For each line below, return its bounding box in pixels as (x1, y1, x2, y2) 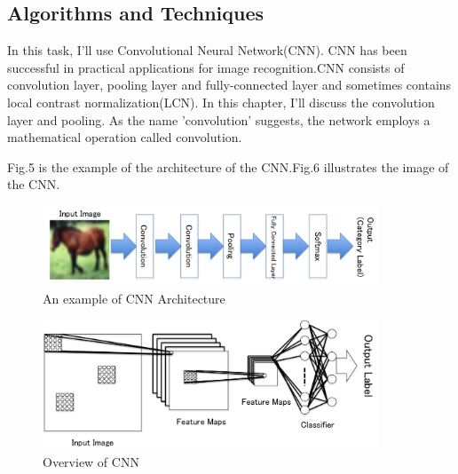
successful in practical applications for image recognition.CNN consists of (7, 58, 405, 76)
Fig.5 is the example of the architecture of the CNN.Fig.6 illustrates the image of (7, 157, 449, 176)
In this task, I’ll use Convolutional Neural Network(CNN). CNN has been (7, 41, 407, 59)
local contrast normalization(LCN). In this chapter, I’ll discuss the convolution (7, 92, 435, 111)
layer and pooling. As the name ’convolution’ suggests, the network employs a (7, 110, 430, 129)
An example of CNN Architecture (43, 288, 225, 307)
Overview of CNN (43, 452, 139, 470)
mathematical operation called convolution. (7, 128, 242, 146)
